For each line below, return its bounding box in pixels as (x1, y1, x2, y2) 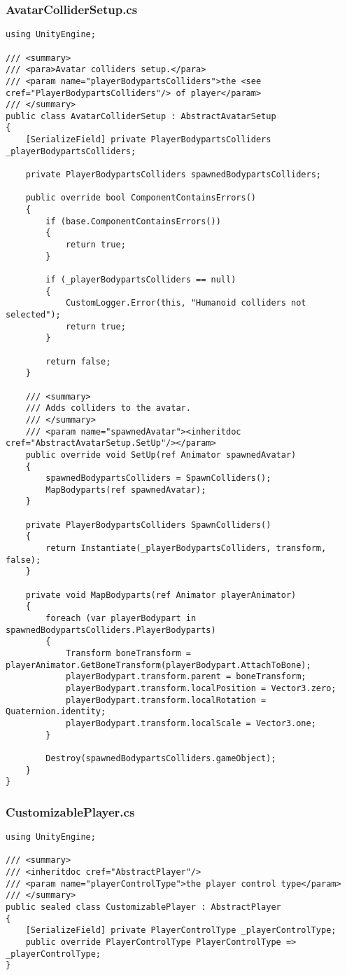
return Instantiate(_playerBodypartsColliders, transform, (45, 543, 327, 554)
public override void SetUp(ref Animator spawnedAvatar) (25, 449, 297, 460)
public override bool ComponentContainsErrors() (25, 193, 256, 203)
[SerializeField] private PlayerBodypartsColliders (25, 135, 271, 145)
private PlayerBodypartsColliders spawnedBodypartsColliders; (25, 170, 322, 180)
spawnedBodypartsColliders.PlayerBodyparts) (6, 625, 216, 635)
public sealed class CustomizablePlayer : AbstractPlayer (6, 902, 281, 913)
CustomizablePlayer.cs (6, 803, 135, 820)
